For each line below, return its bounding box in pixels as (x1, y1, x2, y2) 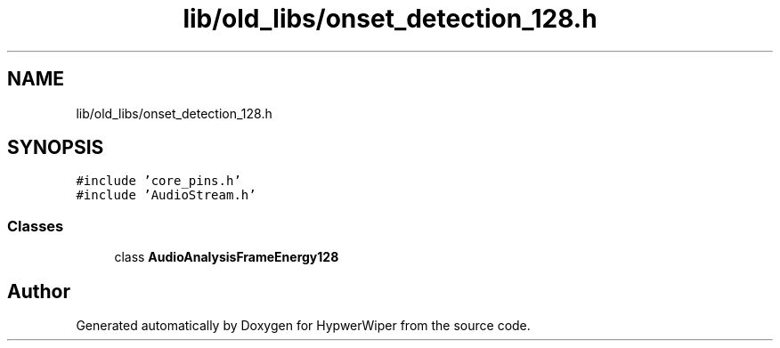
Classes (7, 216, 64, 235)
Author (7, 279, 70, 303)
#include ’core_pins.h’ (76, 174, 241, 189)
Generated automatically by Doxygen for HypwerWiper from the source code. (76, 318, 531, 334)
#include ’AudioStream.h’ (76, 188, 256, 203)
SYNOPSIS (7, 136, 104, 159)
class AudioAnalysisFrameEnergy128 (114, 249, 339, 265)
